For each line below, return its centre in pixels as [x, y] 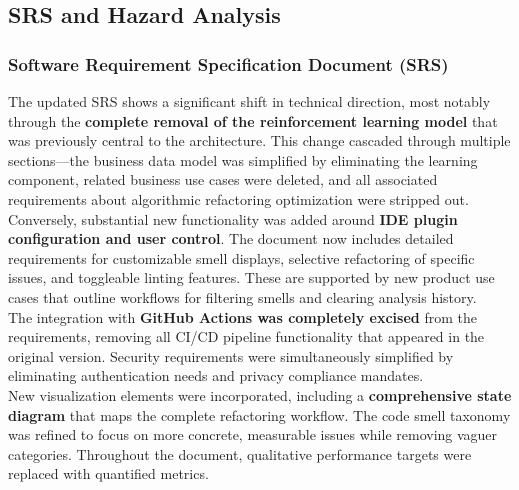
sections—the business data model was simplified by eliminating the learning [243, 159]
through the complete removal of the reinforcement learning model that [253, 120]
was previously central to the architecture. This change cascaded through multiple [259, 140]
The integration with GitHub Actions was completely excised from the [242, 316]
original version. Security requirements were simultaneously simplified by [231, 355]
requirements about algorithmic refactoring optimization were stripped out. [238, 198]
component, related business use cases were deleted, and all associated [223, 179]
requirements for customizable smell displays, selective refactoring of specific [241, 257]
